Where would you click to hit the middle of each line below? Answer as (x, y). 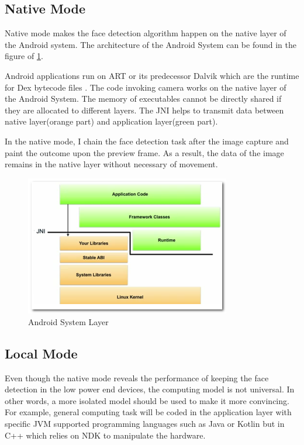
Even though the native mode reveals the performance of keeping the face (137, 377)
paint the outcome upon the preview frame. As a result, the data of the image (144, 152)
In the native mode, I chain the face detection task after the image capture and (147, 141)
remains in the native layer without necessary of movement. (111, 164)
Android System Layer (68, 321)
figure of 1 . (24, 56)
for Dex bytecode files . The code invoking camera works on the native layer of (146, 87)
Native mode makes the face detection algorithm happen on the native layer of (146, 33)
